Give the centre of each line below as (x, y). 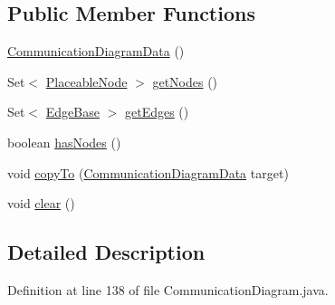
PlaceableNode (86, 81)
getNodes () (185, 81)
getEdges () (157, 112)
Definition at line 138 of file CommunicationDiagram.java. (168, 289)
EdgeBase (72, 112)
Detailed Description (106, 252)
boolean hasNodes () (64, 142)
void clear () (41, 203)
